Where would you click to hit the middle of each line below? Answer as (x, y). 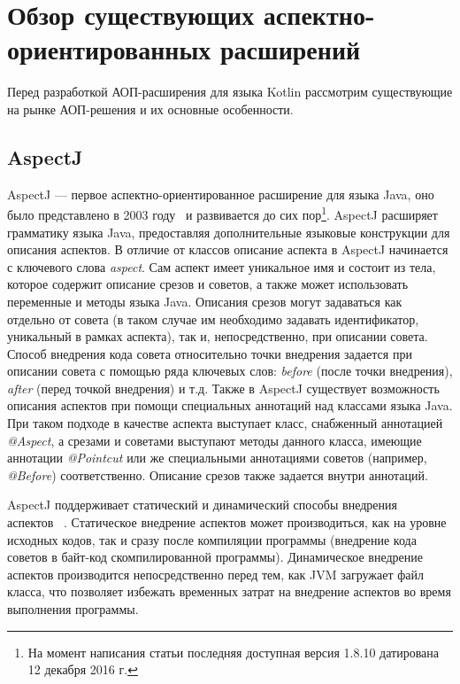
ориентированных (109, 49)
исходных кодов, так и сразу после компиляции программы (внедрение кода (212, 539)
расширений (290, 49)
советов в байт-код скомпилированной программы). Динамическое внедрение (215, 557)
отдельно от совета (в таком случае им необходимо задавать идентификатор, (213, 319)
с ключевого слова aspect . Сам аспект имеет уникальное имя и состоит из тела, (222, 266)
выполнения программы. (73, 609)
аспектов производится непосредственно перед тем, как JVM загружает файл (215, 574)
